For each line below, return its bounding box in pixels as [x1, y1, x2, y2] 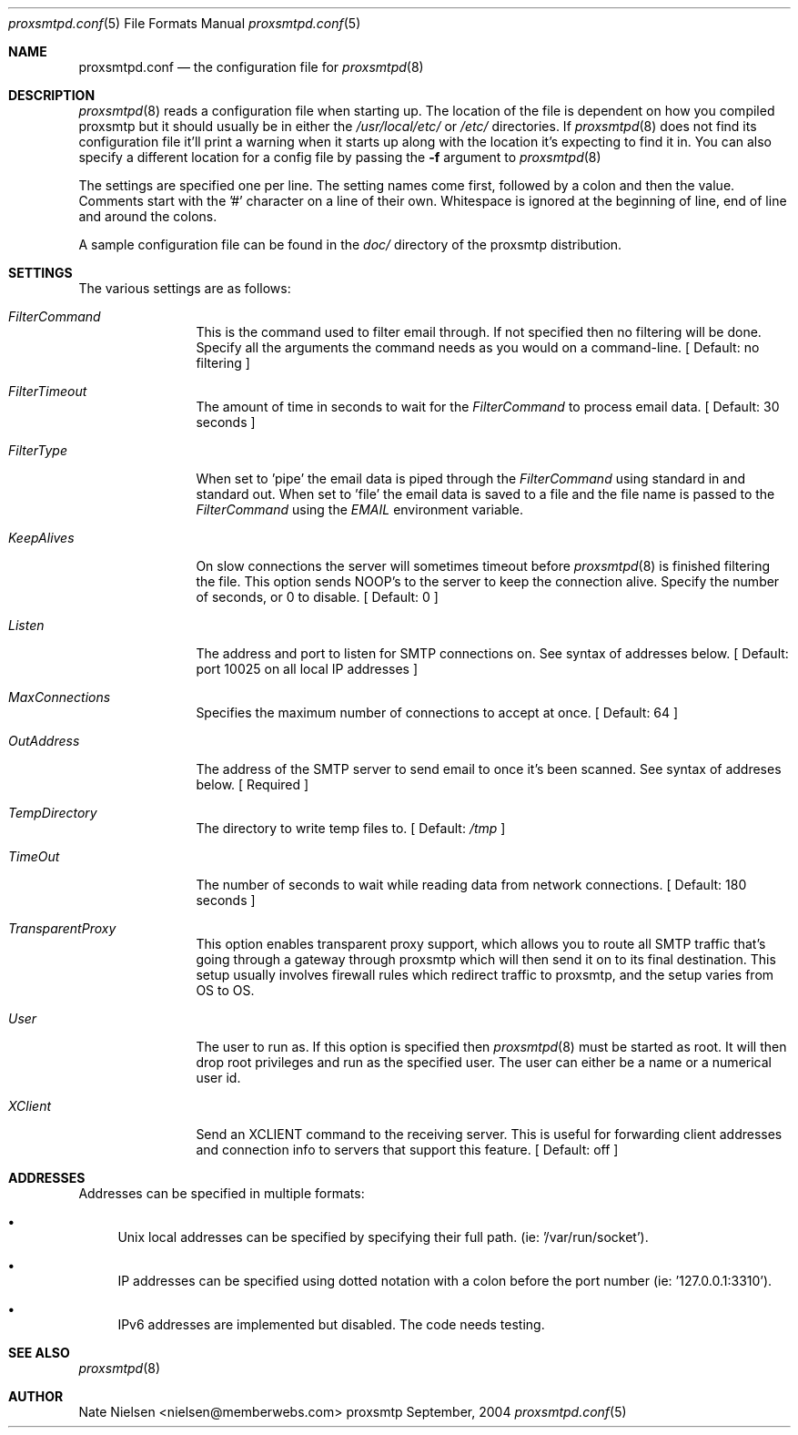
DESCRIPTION [8, 87, 96, 103]
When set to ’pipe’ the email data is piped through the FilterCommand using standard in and [196, 471, 745, 486]
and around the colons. [78, 209, 217, 224]
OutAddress [8, 733, 80, 748]
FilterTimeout [8, 383, 87, 399]
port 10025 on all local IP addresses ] [196, 661, 419, 677]
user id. [196, 1070, 241, 1085]
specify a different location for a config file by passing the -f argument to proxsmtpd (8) [78, 149, 601, 165]
